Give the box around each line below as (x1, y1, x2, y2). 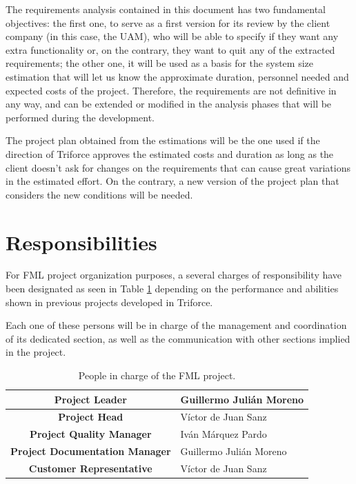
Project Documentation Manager (10, 444, 171, 458)
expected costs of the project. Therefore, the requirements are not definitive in (6, 83, 337, 97)
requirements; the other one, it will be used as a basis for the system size (6, 56, 313, 70)
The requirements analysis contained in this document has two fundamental (6, 2, 326, 16)
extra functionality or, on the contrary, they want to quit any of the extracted (6, 42, 335, 57)
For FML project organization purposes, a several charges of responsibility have (6, 268, 342, 282)
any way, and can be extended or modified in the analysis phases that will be (6, 97, 332, 111)
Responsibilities (6, 228, 157, 256)
